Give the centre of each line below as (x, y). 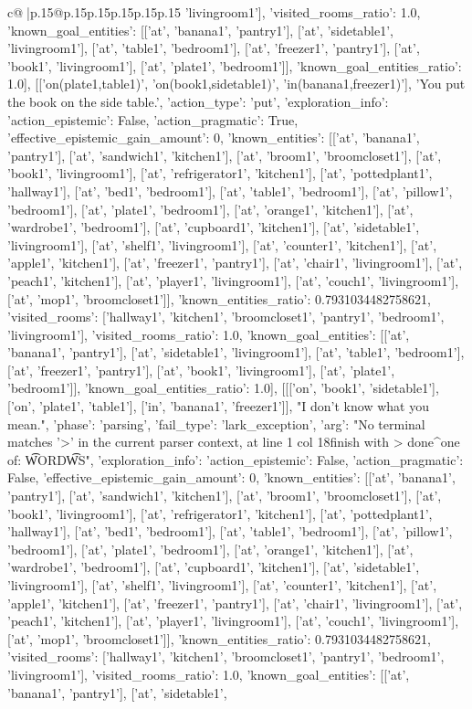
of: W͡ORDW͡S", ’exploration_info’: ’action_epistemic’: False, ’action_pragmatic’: (236, 459)
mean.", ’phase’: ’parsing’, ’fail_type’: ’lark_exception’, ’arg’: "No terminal (216, 423)
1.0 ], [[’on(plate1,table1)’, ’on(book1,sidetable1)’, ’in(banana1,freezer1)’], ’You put (236, 84)
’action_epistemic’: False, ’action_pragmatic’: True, (153, 119)
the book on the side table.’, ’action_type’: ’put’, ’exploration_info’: (198, 101)
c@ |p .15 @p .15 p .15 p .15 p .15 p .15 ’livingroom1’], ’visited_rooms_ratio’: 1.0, (214, 12)
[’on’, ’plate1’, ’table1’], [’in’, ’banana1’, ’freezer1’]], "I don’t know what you (218, 406)
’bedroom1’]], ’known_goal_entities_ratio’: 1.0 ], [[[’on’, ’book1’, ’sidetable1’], (223, 388)
